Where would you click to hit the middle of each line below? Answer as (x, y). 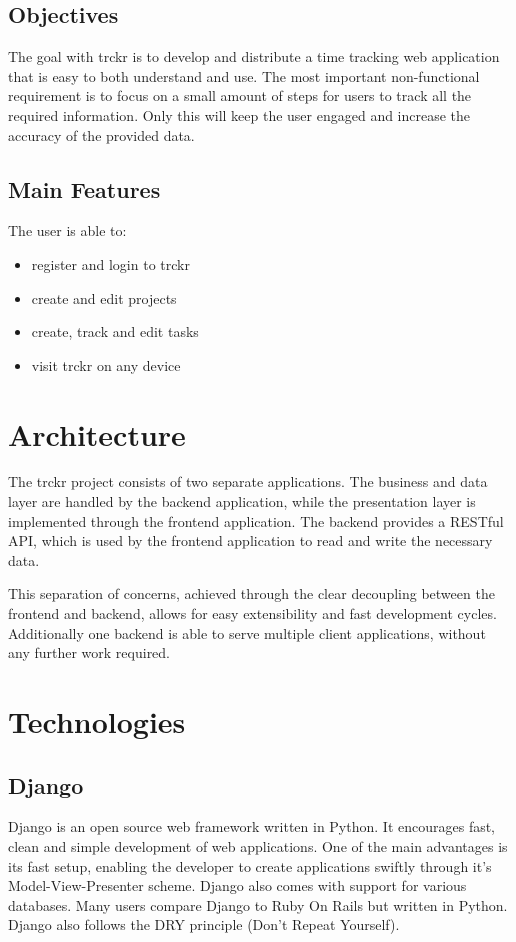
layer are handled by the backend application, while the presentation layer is (242, 501)
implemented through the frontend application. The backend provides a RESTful (256, 520)
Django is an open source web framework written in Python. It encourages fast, (252, 826)
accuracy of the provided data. (101, 134)
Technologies (97, 721)
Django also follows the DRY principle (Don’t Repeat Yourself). (204, 924)
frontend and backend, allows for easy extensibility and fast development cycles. (252, 613)
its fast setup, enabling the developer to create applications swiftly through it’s (250, 865)
